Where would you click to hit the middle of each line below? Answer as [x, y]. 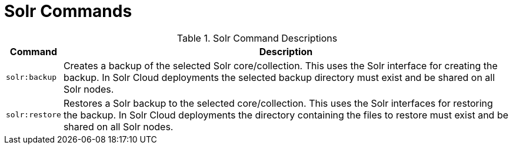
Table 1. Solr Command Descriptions [257, 38]
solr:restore [34, 115]
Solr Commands [68, 11]
